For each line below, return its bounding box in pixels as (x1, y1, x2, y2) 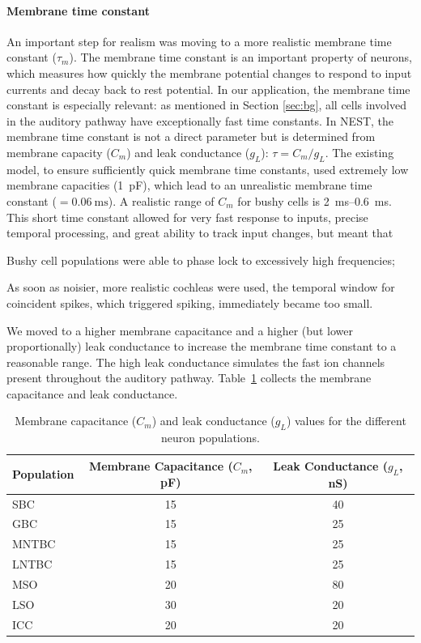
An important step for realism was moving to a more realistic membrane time (6, 32, 392, 49)
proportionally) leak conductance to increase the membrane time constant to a (6, 338, 397, 355)
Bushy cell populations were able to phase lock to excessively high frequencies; (6, 251, 395, 268)
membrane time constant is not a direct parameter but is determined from (6, 128, 376, 145)
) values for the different (286, 412, 406, 429)
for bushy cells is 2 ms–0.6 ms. (237, 192, 392, 209)
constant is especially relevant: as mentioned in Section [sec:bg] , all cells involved (6, 96, 406, 113)
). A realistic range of (108, 192, 215, 209)
